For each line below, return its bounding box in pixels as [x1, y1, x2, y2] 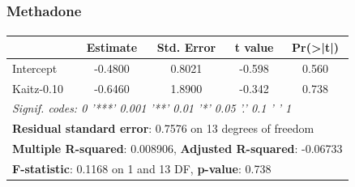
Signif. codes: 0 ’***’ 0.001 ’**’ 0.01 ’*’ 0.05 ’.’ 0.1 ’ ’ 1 [12, 100, 292, 117]
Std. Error [156, 38, 216, 55]
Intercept [12, 59, 58, 76]
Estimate [86, 38, 138, 55]
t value [234, 38, 274, 55]
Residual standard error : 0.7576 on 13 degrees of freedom [12, 120, 314, 137]
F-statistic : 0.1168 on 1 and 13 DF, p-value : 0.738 [12, 160, 272, 176]
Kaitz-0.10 [12, 79, 63, 96]
